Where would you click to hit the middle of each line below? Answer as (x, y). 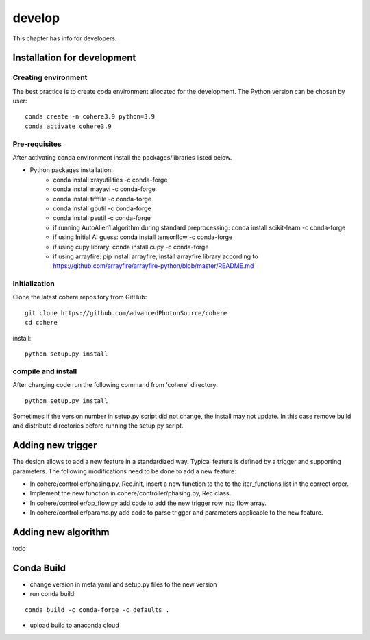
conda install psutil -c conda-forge (102, 218)
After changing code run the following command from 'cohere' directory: (115, 385)
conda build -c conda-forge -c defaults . (97, 610)
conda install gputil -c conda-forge (102, 208)
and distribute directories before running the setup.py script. (98, 426)
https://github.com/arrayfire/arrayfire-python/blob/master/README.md (153, 266)
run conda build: (53, 594)
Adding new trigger (55, 445)
